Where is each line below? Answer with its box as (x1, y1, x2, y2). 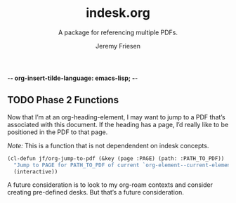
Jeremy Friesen (96, 41, 140, 50)
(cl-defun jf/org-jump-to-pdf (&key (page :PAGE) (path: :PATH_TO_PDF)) (7, 155, 225, 162)
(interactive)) (13, 168, 58, 175)
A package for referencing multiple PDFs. (58, 28, 178, 37)
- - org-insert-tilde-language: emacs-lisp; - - (7, 74, 138, 82)
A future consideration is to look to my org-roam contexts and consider (7, 181, 213, 189)
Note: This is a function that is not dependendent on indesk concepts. (7, 141, 209, 150)
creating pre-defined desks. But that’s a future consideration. (7, 188, 184, 197)
